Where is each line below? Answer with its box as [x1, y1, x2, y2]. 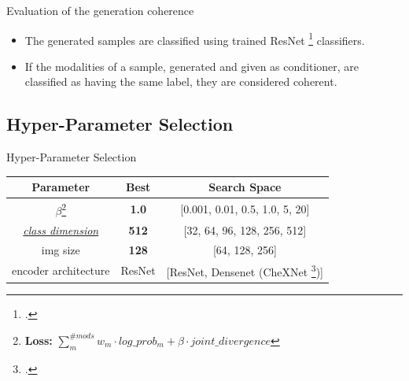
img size [41, 241, 80, 257]
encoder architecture [12, 262, 110, 279]
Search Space [208, 179, 282, 195]
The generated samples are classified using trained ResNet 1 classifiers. [24, 29, 365, 48]
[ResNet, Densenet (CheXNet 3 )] [166, 261, 324, 280]
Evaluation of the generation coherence [6, 2, 194, 18]
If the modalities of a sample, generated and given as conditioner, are [24, 57, 359, 74]
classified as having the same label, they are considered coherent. [24, 73, 337, 90]
